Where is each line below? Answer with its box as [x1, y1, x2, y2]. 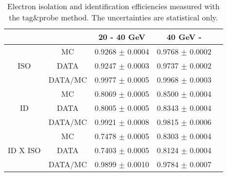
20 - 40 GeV [98, 31, 145, 42]
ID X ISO [8, 144, 41, 156]
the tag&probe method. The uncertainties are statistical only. [9, 12, 218, 23]
